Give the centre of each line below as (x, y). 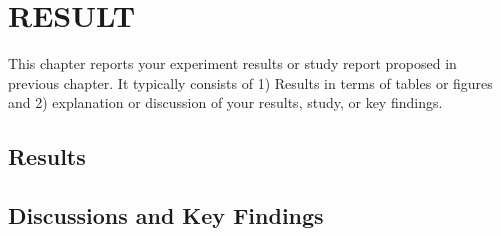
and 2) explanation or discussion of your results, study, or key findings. (225, 102)
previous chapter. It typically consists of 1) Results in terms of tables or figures (250, 82)
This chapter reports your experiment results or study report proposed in (232, 63)
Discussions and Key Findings (166, 215)
